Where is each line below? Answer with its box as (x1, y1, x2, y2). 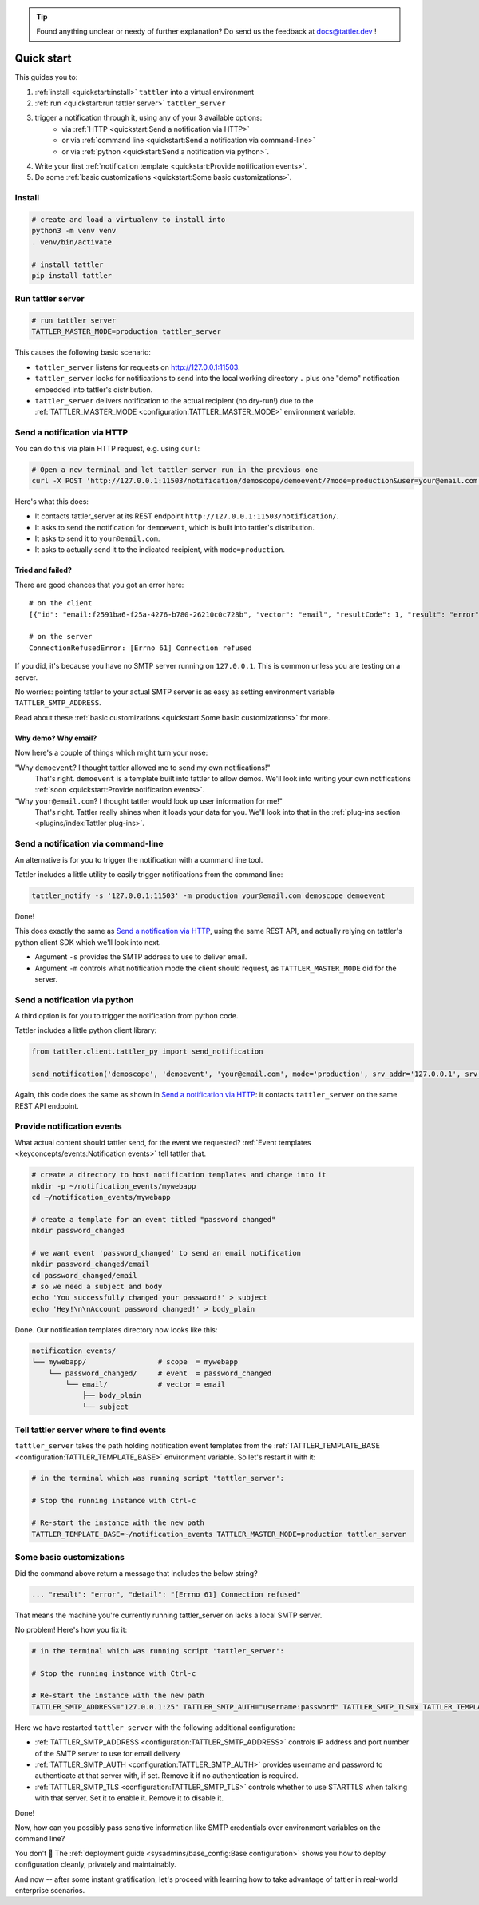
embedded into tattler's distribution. (34, 384, 153, 395)
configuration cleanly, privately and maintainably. (14, 1859, 176, 1869)
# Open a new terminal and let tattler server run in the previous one (31, 465, 319, 474)
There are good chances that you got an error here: (14, 580, 184, 589)
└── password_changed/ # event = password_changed (48, 1368, 272, 1378)
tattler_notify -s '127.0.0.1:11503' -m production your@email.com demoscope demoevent (31, 891, 386, 900)
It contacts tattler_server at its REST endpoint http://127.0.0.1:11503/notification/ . (34, 511, 339, 521)
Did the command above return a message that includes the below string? (14, 1568, 259, 1578)
